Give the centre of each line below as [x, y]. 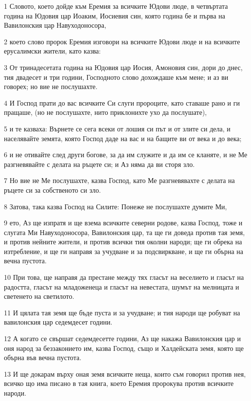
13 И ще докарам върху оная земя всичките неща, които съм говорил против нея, [125, 374]
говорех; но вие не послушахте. [51, 86]
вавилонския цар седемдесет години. [58, 322]
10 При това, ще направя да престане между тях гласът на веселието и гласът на [124, 277]
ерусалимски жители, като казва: [52, 51]
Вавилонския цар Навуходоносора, [55, 25]
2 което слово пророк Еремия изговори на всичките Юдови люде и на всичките [122, 41]
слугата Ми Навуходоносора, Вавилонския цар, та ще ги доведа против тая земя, [125, 232]
